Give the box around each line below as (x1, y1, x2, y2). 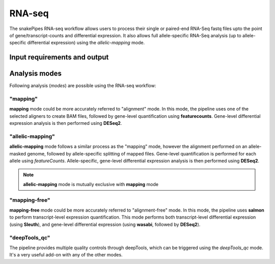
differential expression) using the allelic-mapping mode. (27, 40, 145, 46)
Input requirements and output (9, 53, 109, 62)
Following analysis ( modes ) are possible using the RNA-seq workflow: (9, 83, 156, 89)
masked (9, 150, 26, 156)
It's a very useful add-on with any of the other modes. (9, 252, 123, 258)
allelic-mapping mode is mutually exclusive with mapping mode (23, 181, 159, 187)
